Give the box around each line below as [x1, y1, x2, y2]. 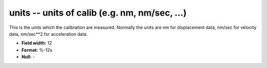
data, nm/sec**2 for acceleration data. [9, 31, 88, 37]
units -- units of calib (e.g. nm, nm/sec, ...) [9, 7, 187, 18]
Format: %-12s [21, 47, 52, 53]
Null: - [21, 54, 35, 60]
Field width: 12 [21, 40, 52, 46]
